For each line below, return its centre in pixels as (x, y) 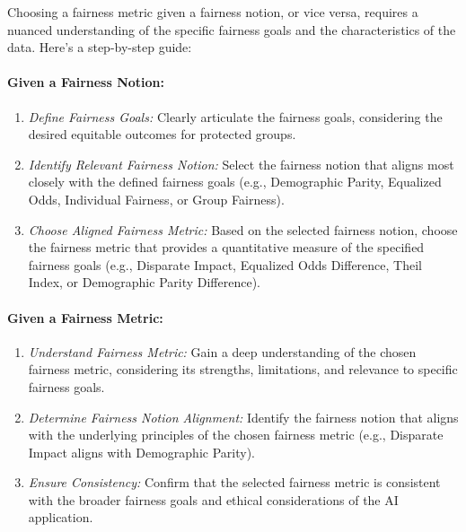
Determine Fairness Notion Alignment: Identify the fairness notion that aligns (243, 417)
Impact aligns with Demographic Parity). (141, 452)
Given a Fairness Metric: (85, 317)
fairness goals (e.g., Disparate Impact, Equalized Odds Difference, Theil (225, 264)
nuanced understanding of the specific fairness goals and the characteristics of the (232, 29)
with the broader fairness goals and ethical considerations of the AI (213, 499)
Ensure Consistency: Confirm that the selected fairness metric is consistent (234, 482)
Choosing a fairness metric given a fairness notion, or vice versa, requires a (213, 12)
